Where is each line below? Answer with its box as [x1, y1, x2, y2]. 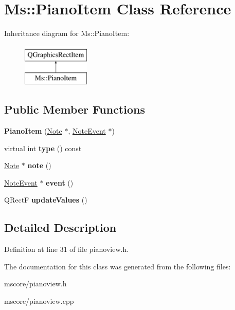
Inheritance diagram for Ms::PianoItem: [4, 28, 130, 39]
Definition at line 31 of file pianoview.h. [4, 244, 129, 254]
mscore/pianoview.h [4, 278, 67, 289]
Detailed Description [4, 220, 117, 235]
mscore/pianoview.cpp [4, 296, 74, 306]
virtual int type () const [4, 142, 82, 153]
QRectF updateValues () [4, 194, 87, 205]
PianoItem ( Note [4, 125, 62, 136]
